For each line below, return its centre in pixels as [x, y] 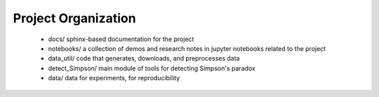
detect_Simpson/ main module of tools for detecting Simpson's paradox [152, 68]
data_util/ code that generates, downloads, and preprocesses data [144, 59]
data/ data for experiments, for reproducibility [114, 78]
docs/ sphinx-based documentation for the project [121, 39]
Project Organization [74, 18]
